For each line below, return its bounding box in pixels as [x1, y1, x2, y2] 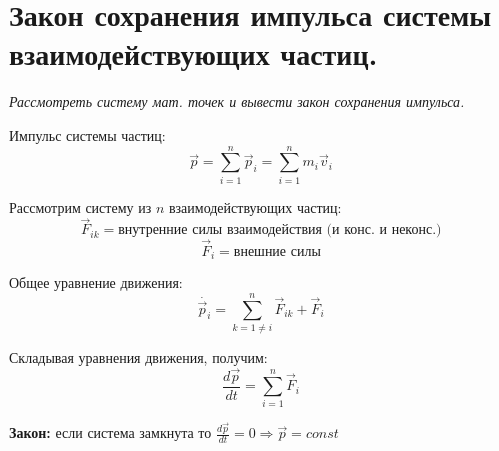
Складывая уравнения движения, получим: [9, 346, 268, 367]
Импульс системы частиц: [9, 124, 166, 145]
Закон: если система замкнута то [9, 422, 212, 443]
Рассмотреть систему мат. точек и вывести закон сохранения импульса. [9, 91, 465, 112]
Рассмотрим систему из [9, 196, 152, 217]
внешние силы [233, 244, 321, 259]
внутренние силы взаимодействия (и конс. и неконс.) [118, 223, 442, 238]
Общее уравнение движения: [9, 272, 183, 293]
